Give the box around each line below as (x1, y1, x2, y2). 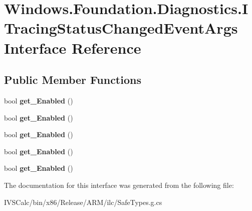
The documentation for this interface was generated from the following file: (4, 179, 234, 190)
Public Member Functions (4, 72, 141, 87)
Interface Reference (4, 37, 141, 58)
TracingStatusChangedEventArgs (4, 18, 238, 38)
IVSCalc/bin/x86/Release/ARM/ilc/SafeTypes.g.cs (4, 196, 162, 207)
